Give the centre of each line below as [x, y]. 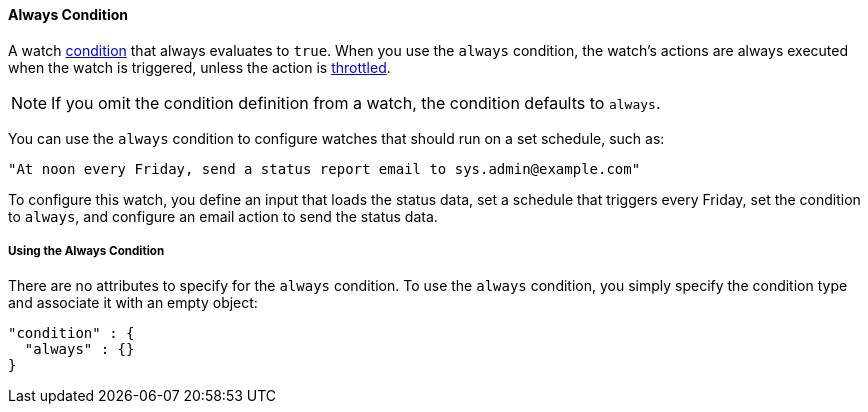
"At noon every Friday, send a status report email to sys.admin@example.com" [324, 168]
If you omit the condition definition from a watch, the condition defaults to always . [356, 102]
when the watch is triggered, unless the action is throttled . [199, 67]
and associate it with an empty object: [133, 303]
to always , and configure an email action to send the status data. [223, 216]
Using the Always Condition [86, 251]
